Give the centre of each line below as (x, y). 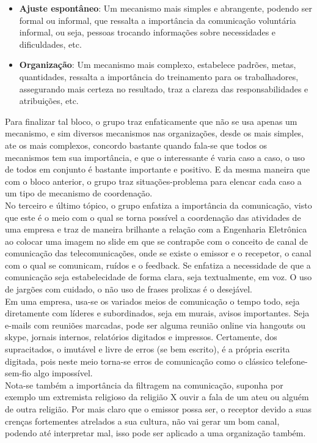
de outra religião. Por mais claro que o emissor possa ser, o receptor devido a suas (158, 409)
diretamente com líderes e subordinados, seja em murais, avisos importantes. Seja (157, 313)
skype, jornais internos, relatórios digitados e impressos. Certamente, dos (141, 337)
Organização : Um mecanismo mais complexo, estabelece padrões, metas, (158, 65)
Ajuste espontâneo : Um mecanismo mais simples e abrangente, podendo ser (166, 8)
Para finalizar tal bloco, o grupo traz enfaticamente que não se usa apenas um (151, 121)
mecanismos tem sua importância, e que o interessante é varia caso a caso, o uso (155, 157)
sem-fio (18, 373)
